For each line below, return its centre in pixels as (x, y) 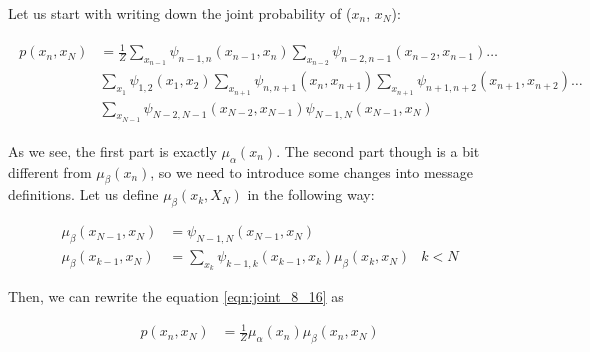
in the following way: (311, 194)
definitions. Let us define (83, 194)
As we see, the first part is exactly (112, 150)
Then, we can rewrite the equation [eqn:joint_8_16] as (176, 296)
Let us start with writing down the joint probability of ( (180, 13)
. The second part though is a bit (378, 150)
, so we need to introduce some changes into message (312, 171)
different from (50, 171)
